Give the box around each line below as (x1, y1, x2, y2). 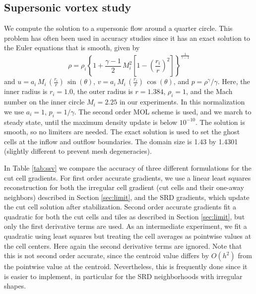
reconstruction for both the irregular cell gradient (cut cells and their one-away (4, 182, 244, 193)
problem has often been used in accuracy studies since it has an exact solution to (4, 32, 251, 43)
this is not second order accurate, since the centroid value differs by (4, 250, 209, 261)
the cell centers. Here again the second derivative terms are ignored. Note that (4, 240, 242, 251)
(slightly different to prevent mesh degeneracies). (4, 146, 152, 156)
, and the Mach (186, 86, 233, 97)
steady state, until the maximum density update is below (4, 116, 178, 127)
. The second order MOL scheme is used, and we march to (74, 106, 252, 116)
